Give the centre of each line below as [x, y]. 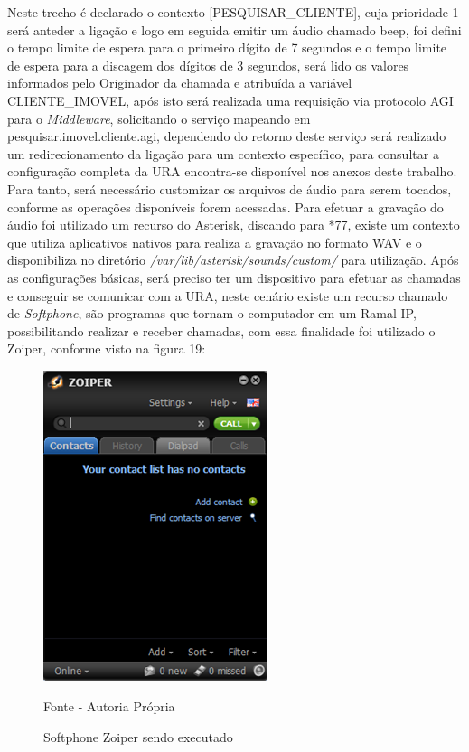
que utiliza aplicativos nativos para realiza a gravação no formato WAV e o [215, 242]
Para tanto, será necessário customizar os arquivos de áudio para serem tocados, [230, 188]
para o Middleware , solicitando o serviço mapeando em [159, 118]
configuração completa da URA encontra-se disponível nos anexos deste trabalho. [232, 171]
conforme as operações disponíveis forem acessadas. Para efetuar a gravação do [225, 207]
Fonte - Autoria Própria [109, 706]
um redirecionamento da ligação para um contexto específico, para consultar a [223, 153]
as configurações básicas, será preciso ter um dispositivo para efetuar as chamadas [234, 277]
